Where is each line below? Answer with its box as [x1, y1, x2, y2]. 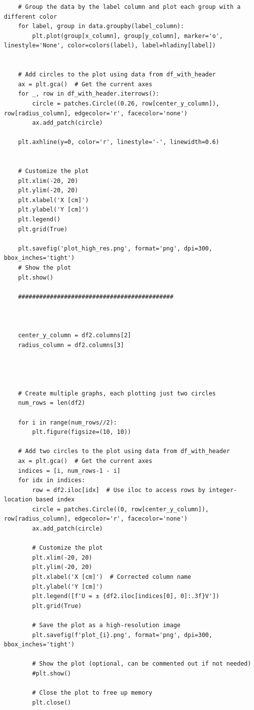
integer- [209, 486, 237, 494]
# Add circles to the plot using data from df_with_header [18, 71, 216, 78]
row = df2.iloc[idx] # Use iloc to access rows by [32, 486, 206, 494]
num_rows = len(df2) [18, 399, 85, 407]
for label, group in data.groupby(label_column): [18, 23, 184, 30]
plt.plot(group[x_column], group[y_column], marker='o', [32, 32, 223, 39]
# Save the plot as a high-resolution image [32, 622, 181, 629]
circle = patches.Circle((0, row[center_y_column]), [32, 505, 209, 513]
